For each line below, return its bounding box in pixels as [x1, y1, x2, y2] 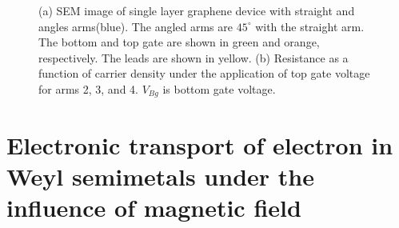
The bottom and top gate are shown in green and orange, [38, 34, 320, 50]
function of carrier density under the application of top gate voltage [38, 65, 370, 82]
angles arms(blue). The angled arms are [38, 18, 233, 34]
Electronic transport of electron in [6, 128, 393, 161]
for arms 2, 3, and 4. [38, 80, 138, 97]
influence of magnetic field [6, 190, 301, 223]
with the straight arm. [255, 18, 365, 34]
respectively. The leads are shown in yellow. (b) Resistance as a [38, 49, 349, 66]
